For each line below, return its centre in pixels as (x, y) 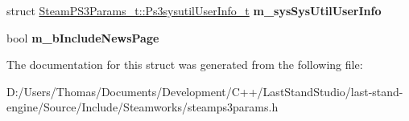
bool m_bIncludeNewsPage (83, 37)
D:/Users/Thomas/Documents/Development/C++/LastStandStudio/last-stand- (205, 91)
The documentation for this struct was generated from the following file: (185, 65)
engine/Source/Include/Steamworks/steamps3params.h (143, 107)
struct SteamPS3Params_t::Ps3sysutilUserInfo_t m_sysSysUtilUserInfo (194, 10)
